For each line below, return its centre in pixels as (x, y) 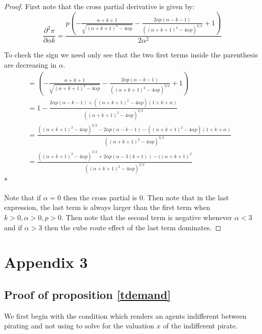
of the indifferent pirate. (200, 326)
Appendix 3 (46, 262)
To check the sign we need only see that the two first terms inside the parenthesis (131, 55)
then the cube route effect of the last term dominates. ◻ (133, 227)
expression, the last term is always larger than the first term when (107, 207)
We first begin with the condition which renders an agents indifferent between (125, 315)
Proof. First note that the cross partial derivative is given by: (99, 6)
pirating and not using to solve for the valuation (79, 326)
